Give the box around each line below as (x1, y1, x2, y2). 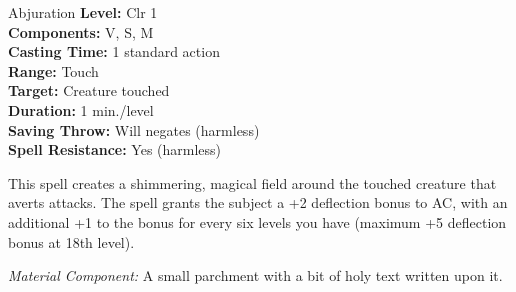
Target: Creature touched (8, 80, 170, 101)
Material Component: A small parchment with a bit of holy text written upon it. (8, 265, 503, 286)
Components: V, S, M (8, 21, 154, 42)
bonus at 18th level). (8, 231, 135, 252)
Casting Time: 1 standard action (8, 41, 220, 62)
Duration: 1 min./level (8, 99, 154, 120)
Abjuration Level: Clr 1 (8, 2, 158, 22)
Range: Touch (8, 60, 99, 81)
